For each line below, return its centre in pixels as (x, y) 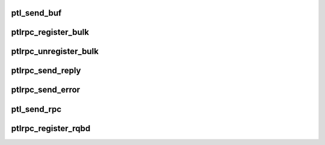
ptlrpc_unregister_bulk (55, 51)
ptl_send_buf (36, 13)
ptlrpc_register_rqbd (51, 128)
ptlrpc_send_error (46, 90)
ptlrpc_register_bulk (50, 32)
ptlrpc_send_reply (46, 71)
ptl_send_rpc (36, 109)
